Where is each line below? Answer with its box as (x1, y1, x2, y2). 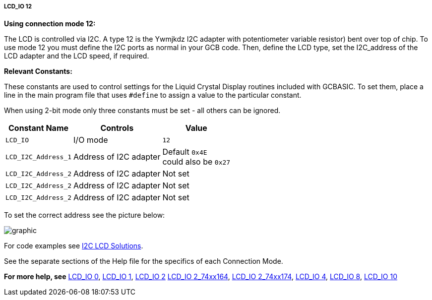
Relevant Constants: (4, 67, 72, 76)
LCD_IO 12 (4, 3, 32, 10)
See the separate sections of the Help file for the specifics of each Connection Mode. (4, 257, 283, 266)
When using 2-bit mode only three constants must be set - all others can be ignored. (4, 106, 281, 115)
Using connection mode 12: (4, 19, 96, 28)
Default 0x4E (162, 147, 207, 157)
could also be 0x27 (162, 157, 231, 167)
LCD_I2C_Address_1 (5, 153, 72, 161)
